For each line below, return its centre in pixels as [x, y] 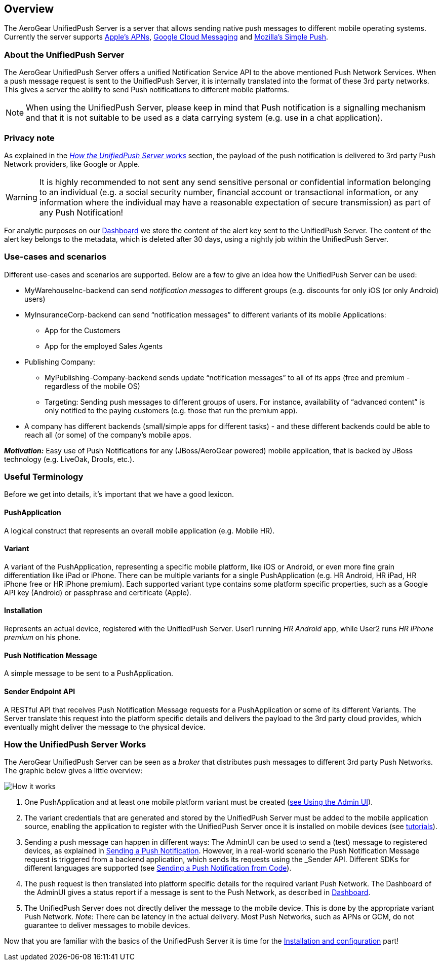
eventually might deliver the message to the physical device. [105, 727]
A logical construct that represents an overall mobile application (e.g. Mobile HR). [139, 530]
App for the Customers [83, 330]
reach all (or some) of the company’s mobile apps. [108, 435]
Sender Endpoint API [40, 691]
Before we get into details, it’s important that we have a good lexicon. [119, 494]
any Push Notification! [81, 212]
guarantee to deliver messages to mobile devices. [107, 925]
